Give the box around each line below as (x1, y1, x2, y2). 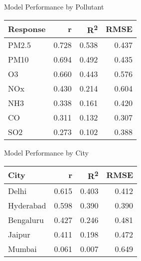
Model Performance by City (4, 147, 89, 157)
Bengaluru (8, 213, 44, 225)
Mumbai (8, 242, 37, 254)
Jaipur (8, 228, 30, 240)
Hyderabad (8, 199, 46, 211)
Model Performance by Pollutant (4, 1, 104, 11)
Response (8, 23, 46, 35)
